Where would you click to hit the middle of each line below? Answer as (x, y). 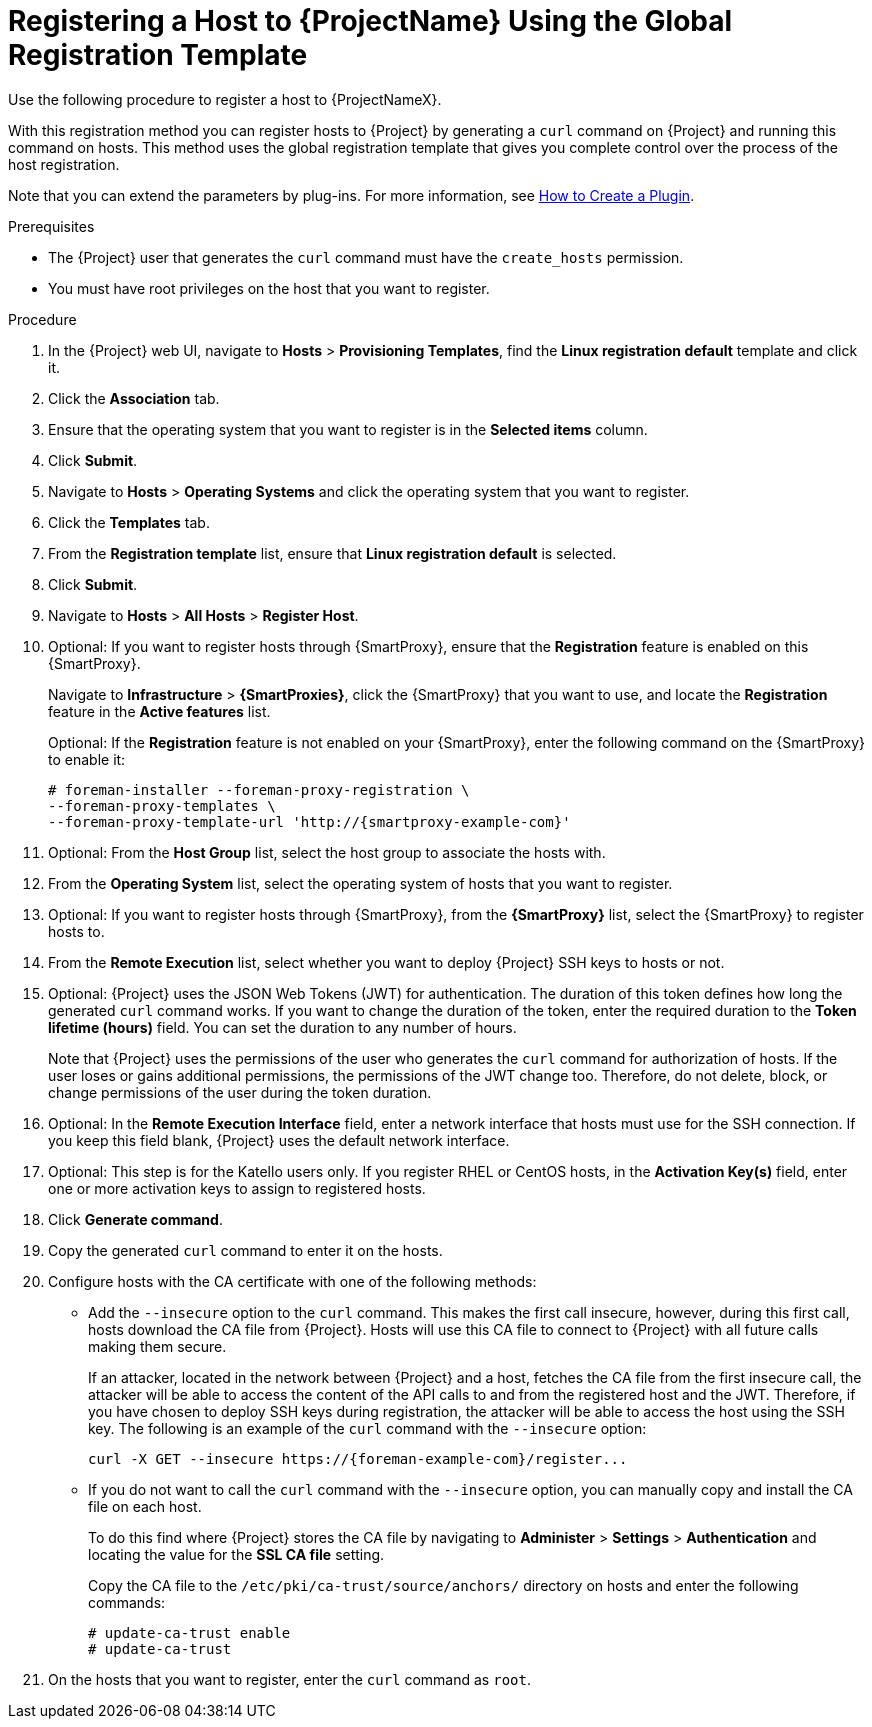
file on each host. (145, 1506)
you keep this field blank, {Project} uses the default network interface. (279, 1140)
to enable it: (87, 759)
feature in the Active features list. (159, 711)
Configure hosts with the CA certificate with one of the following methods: (292, 1281)
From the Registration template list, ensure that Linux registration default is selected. (332, 553)
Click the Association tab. (134, 398)
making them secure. (157, 1346)
